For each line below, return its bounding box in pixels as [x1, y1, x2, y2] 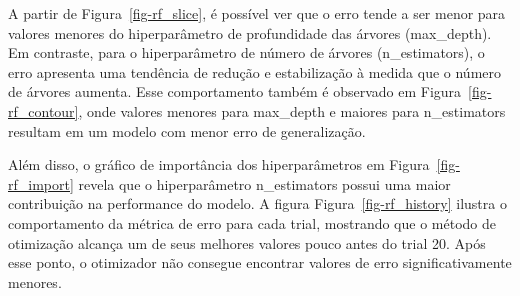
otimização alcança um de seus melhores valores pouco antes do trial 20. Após [8, 232, 486, 253]
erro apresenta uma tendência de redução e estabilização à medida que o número [8, 61, 502, 82]
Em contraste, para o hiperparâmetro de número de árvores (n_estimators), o [8, 42, 485, 63]
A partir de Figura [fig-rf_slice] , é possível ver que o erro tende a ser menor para [8, 3, 506, 23]
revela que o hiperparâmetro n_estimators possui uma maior [78, 173, 451, 194]
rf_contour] [8, 100, 79, 121]
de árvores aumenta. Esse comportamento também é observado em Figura [8, 81, 462, 102]
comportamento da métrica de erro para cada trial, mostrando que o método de [8, 212, 496, 233]
